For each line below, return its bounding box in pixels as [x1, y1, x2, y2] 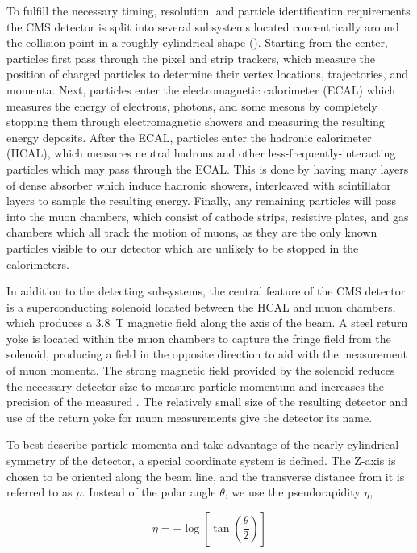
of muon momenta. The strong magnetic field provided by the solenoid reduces [6, 362, 395, 379]
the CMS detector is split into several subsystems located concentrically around [6, 18, 399, 35]
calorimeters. [6, 255, 69, 272]
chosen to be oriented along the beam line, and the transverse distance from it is [6, 467, 405, 484]
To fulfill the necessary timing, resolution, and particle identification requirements [6, 2, 411, 19]
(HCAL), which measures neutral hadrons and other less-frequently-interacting [6, 145, 396, 161]
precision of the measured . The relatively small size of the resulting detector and [6, 393, 408, 410]
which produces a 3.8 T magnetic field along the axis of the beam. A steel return [6, 314, 408, 331]
